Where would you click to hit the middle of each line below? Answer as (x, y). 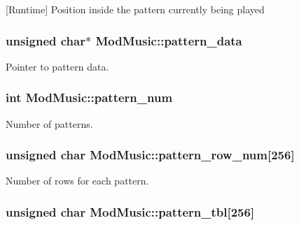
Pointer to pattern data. (57, 66)
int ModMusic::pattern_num (89, 97)
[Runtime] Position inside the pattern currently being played (135, 9)
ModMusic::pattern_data (169, 40)
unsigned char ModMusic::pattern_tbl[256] (130, 211)
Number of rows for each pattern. (77, 181)
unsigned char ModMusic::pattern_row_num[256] (150, 155)
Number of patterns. (49, 123)
